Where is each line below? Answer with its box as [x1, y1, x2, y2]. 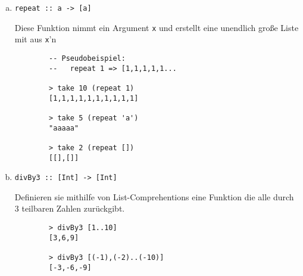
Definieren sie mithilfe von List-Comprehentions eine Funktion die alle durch [14, 190, 294, 203]
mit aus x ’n [14, 33, 57, 45]
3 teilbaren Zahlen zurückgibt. [14, 202, 125, 215]
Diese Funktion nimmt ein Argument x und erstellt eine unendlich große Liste [14, 21, 299, 33]
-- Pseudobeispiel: [49, 54, 126, 63]
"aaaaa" [49, 123, 79, 132]
